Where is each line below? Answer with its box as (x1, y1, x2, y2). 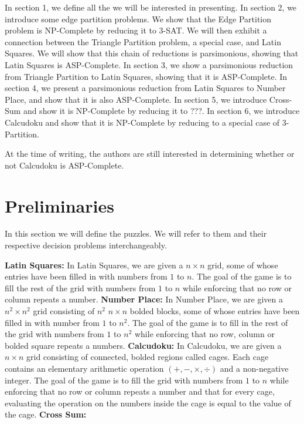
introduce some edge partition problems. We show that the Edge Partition (5, 12, 272, 25)
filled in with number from (5, 316, 100, 328)
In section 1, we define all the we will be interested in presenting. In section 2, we (5, 1, 297, 13)
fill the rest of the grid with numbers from (5, 281, 156, 294)
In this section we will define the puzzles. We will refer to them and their (5, 227, 267, 240)
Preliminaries (5, 193, 114, 217)
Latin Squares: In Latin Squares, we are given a (5, 258, 183, 271)
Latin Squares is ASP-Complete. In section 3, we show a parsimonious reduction (5, 58, 293, 70)
